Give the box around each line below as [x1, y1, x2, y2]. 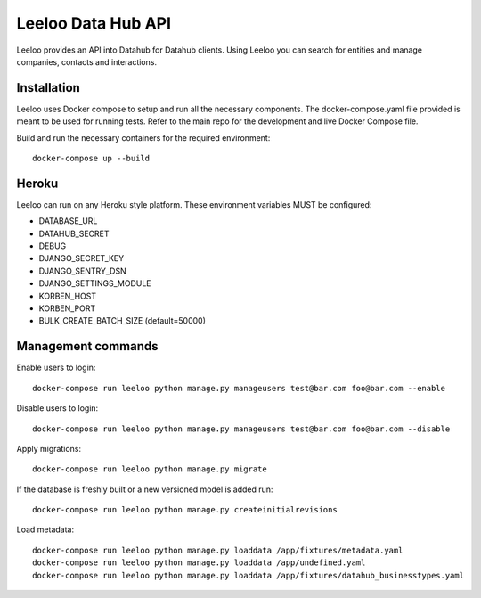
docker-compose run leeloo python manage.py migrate [32, 464, 267, 474]
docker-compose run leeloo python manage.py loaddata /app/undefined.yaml [32, 558, 366, 568]
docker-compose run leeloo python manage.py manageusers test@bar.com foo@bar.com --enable [32, 383, 445, 393]
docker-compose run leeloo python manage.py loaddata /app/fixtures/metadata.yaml [32, 545, 404, 555]
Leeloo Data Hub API [16, 13, 172, 33]
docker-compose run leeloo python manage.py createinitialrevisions [32, 504, 338, 515]
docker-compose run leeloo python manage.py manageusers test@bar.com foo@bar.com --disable [32, 423, 451, 434]
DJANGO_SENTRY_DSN [38, 266, 126, 276]
